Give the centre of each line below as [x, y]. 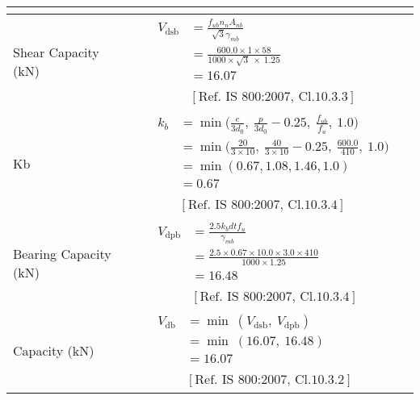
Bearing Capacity [62, 254]
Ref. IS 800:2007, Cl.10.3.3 [273, 96]
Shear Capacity [56, 52]
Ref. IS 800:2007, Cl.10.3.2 [270, 379]
